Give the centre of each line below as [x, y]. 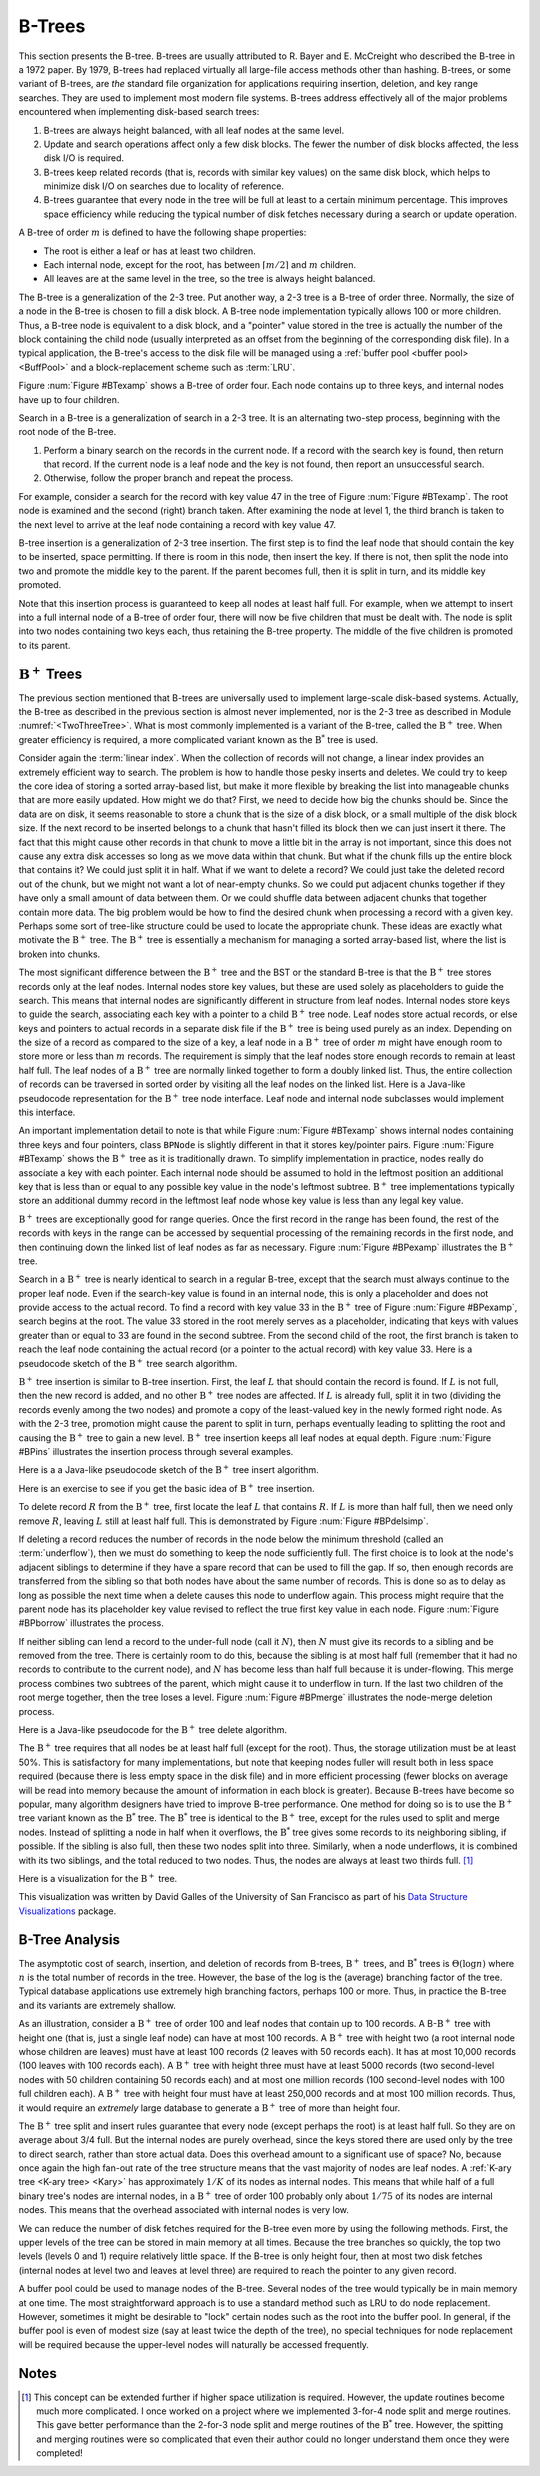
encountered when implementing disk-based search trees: [139, 112]
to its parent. [44, 645]
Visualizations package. [67, 1911]
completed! [60, 2453]
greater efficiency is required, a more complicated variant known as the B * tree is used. [198, 739]
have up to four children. [69, 399]
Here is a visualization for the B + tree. [98, 1877]
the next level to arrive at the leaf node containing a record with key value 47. [177, 524]
